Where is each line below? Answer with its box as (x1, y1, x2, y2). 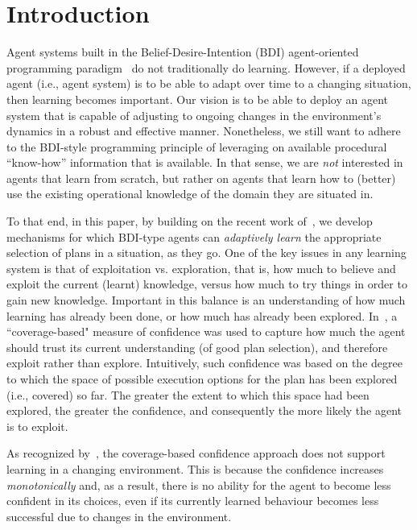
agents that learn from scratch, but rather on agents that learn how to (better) (6, 169, 396, 186)
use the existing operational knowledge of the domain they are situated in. (6, 185, 374, 202)
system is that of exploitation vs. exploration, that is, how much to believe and (6, 259, 396, 276)
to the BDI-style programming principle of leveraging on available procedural (6, 138, 387, 155)
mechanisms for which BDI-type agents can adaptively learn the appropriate (6, 228, 382, 245)
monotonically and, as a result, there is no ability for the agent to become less (6, 476, 391, 493)
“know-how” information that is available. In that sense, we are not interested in (6, 154, 403, 171)
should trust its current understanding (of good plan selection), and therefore (6, 338, 388, 355)
